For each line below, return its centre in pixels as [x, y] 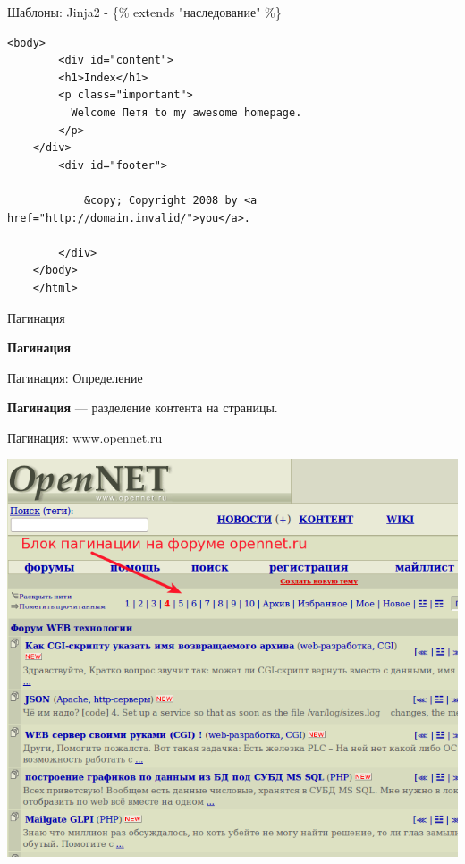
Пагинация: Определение [75, 377]
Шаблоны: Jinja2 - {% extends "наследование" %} [144, 12]
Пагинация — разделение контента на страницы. [143, 407]
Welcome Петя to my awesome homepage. [186, 112]
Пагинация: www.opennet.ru [85, 437]
